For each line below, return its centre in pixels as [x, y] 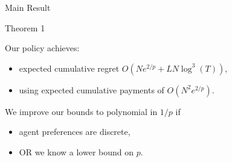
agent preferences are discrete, [75, 132]
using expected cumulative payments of [92, 89]
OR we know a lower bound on [76, 151]
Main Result [28, 7]
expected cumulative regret [69, 68]
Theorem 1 [25, 27]
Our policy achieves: [42, 48]
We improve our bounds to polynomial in [81, 111]
